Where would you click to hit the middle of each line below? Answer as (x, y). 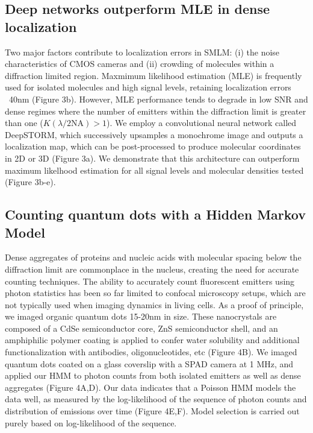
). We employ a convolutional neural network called (201, 123)
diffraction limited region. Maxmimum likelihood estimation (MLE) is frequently (153, 75)
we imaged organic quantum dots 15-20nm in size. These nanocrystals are (141, 316)
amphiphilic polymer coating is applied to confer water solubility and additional (152, 340)
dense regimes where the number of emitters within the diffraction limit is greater (156, 111)
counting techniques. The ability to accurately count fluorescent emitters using (150, 281)
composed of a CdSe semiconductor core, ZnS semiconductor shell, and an (141, 328)
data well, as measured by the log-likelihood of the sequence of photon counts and (156, 399)
